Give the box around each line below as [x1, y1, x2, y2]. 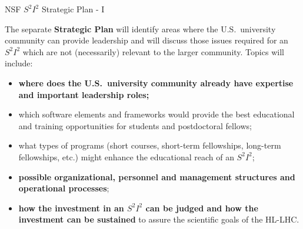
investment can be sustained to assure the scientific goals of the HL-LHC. [18, 213, 299, 225]
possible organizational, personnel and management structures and [18, 170, 295, 183]
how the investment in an [18, 201, 124, 214]
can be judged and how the [145, 201, 258, 214]
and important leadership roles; [18, 88, 149, 100]
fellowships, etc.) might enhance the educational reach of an [18, 150, 234, 163]
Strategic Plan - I [41, 3, 105, 15]
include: [5, 57, 33, 69]
